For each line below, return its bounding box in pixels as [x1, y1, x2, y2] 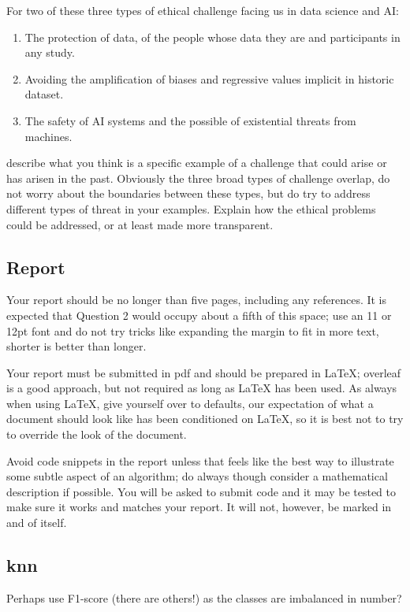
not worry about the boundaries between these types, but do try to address [6, 185, 371, 202]
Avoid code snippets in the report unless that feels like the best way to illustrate [6, 452, 394, 469]
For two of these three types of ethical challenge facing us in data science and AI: [6, 2, 399, 18]
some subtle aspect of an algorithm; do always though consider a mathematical [6, 468, 388, 484]
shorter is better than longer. [6, 338, 147, 354]
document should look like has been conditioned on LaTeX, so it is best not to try [6, 410, 404, 427]
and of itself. [6, 514, 67, 531]
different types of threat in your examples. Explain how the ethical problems [6, 200, 376, 217]
